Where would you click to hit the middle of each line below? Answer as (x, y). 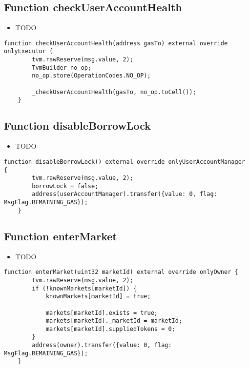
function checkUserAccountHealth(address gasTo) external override (116, 43)
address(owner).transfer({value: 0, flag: (102, 345)
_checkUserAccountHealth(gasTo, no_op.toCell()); (114, 92)
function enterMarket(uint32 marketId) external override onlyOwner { (121, 272)
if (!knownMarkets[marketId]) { (84, 288)
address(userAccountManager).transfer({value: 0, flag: (124, 194)
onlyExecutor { (29, 51)
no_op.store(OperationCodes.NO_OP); (91, 76)
